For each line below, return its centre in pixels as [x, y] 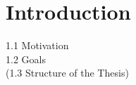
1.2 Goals [26, 59]
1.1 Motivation [37, 45]
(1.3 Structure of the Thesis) [67, 73]
